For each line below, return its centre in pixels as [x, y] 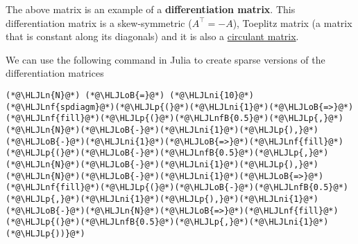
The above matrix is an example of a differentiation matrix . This [151, 9]
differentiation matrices [55, 73]
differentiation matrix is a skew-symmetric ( [99, 22]
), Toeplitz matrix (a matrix [292, 22]
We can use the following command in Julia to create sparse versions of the [165, 59]
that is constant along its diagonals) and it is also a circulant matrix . [152, 36]
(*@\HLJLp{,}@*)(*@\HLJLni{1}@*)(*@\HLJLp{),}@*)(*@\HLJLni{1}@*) [162, 199]
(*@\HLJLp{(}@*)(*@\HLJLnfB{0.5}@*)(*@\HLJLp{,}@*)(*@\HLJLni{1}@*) [167, 222]
